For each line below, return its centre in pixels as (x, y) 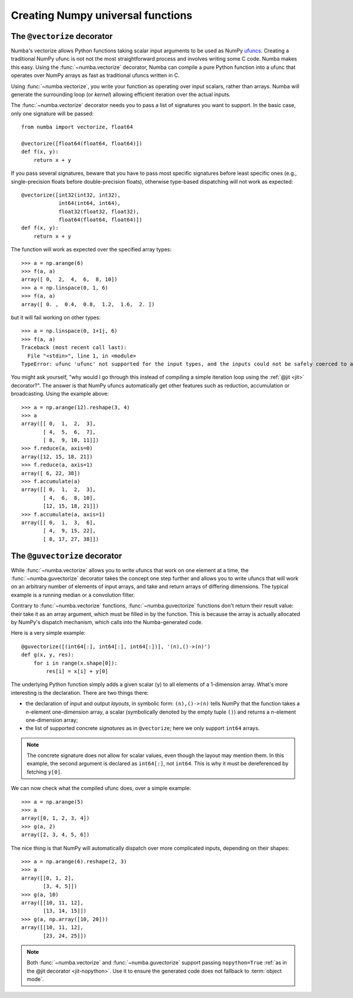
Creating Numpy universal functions (101, 15)
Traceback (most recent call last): (74, 348)
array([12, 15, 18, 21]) (57, 457)
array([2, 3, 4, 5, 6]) (56, 835)
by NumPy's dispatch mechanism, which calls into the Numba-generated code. (107, 622)
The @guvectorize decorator (66, 556)
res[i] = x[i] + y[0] (77, 671)
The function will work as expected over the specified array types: (91, 250)
